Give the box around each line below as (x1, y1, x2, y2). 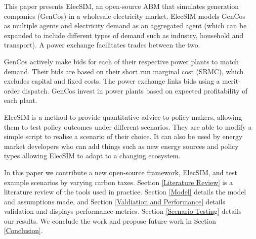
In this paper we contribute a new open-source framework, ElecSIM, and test (4, 167, 237, 177)
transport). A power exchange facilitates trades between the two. (4, 40, 200, 50)
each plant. (4, 95, 37, 105)
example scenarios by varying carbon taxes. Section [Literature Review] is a (4, 177, 233, 187)
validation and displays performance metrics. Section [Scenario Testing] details (4, 206, 242, 216)
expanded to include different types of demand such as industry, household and (4, 30, 244, 40)
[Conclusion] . (4, 225, 43, 236)
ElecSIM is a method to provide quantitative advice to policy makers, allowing (4, 111, 242, 122)
